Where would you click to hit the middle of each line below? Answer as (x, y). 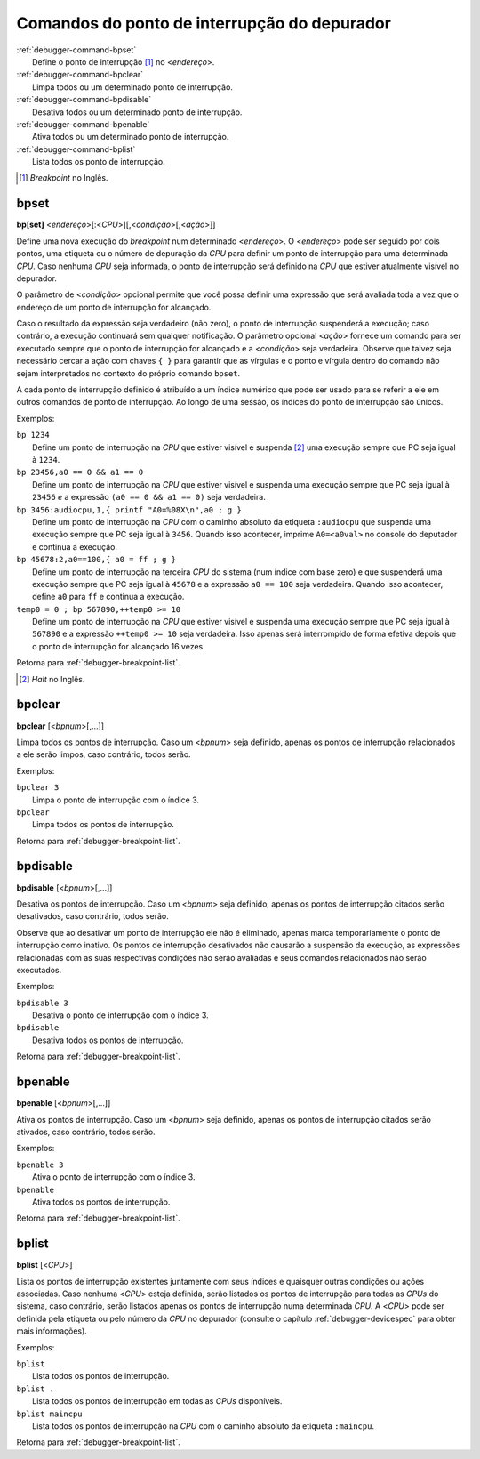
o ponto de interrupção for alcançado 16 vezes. (119, 646)
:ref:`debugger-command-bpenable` (83, 124)
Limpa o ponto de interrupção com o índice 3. (116, 800)
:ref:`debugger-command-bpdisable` (84, 100)
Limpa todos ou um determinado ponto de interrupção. (132, 87)
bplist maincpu (50, 1414)
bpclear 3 (38, 788)
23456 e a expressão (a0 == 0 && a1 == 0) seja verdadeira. (149, 497)
